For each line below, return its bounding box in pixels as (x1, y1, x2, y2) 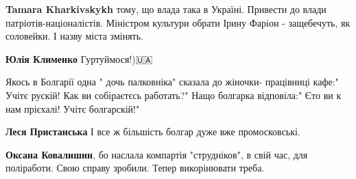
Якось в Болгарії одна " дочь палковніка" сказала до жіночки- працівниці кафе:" (5, 74, 339, 89)
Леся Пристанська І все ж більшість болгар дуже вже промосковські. (5, 124, 300, 139)
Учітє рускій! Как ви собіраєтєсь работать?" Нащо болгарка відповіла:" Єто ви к (5, 87, 342, 102)
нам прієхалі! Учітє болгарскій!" (5, 101, 140, 115)
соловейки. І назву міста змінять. (5, 29, 143, 43)
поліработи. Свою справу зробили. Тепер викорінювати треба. (5, 161, 265, 175)
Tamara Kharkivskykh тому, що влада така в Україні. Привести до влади (5, 2, 327, 16)
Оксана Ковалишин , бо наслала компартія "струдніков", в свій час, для (5, 147, 308, 161)
